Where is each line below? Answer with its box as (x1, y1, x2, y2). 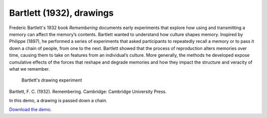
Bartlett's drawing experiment (21, 77, 82, 83)
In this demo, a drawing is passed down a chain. (9, 98, 107, 104)
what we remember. (9, 66, 50, 72)
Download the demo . (9, 107, 52, 113)
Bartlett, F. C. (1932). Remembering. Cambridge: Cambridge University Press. (9, 88, 167, 94)
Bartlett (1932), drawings (9, 7, 114, 18)
